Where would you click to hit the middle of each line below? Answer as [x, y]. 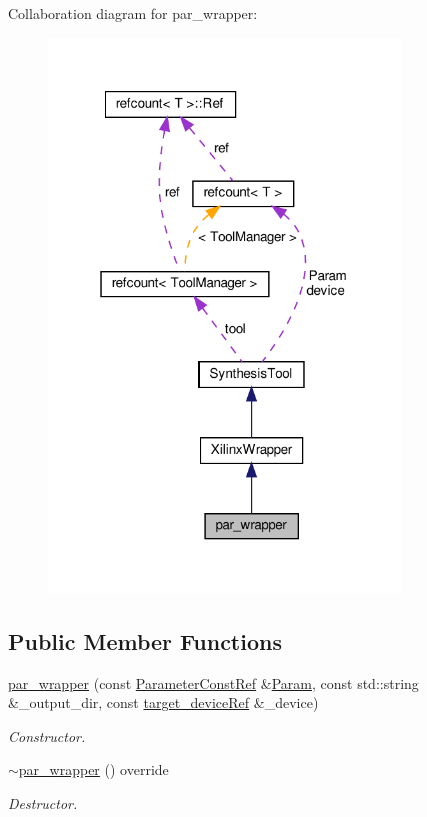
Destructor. [43, 802]
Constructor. [47, 735]
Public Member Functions [145, 640]
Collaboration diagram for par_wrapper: [133, 13]
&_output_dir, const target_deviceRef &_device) [163, 702]
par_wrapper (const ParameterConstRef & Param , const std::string [213, 682]
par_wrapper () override [93, 769]
